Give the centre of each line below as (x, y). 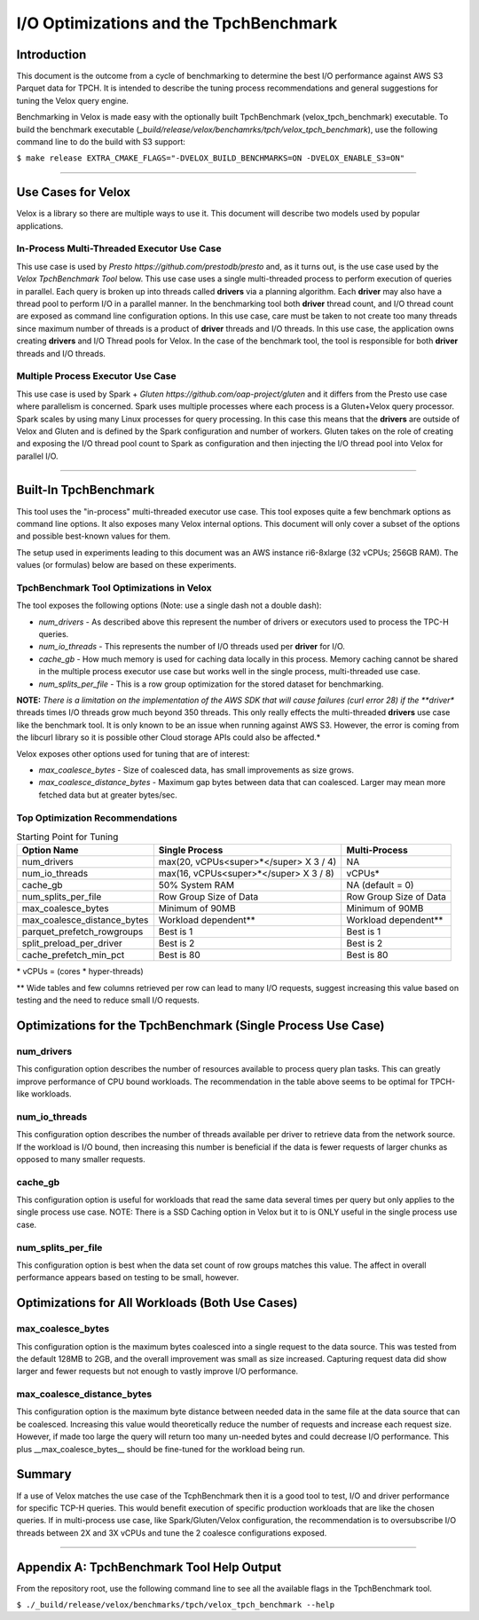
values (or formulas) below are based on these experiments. (126, 565)
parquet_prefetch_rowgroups (82, 932)
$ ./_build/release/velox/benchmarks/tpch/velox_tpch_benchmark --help (176, 1604)
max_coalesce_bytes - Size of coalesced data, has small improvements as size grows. (196, 770)
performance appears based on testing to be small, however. (128, 1278)
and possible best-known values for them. (93, 536)
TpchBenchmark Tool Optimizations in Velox (114, 587)
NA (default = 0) (380, 885)
